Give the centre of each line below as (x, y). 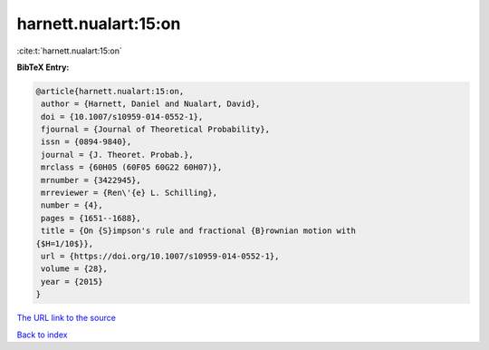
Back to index (42, 335)
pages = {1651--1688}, (91, 218)
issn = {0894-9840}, (86, 142)
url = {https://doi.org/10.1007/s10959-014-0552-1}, (160, 256)
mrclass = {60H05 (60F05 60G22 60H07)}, (132, 167)
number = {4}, (72, 205)
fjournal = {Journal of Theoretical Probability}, (156, 130)
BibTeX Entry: (43, 67)
